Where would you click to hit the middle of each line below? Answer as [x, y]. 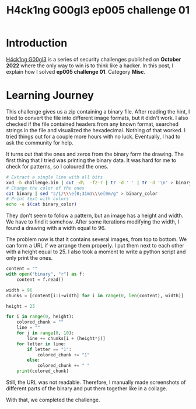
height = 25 [20, 306]
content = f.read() [40, 279]
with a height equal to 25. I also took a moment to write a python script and [96, 252]
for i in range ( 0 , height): [40, 317]
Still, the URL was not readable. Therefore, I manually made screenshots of [96, 382]
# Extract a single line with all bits [55, 177]
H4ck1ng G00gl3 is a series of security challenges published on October [94, 59]
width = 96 [19, 290]
